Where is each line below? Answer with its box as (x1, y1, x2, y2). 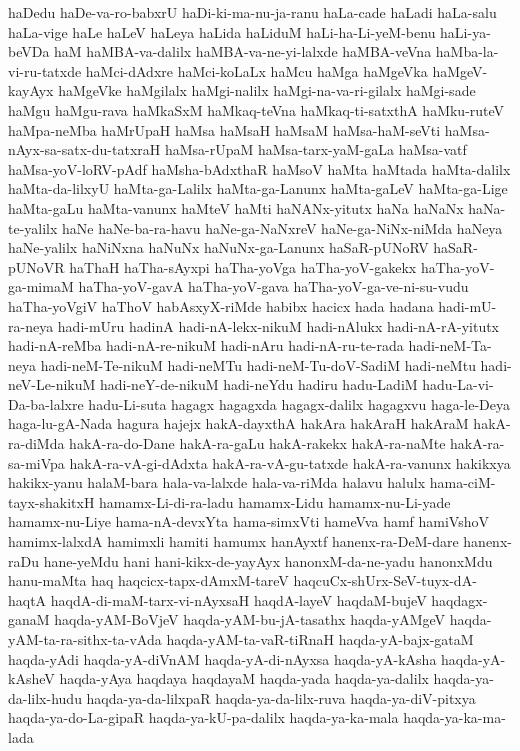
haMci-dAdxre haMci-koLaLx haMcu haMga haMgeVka (85, 60, 428, 81)
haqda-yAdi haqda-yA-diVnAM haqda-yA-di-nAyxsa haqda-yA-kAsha (8, 648, 437, 669)
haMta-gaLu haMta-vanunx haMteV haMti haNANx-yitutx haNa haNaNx (8, 197, 464, 218)
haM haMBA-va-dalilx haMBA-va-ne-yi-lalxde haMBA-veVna (54, 41, 432, 62)
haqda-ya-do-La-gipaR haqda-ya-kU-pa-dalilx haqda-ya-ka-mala (8, 707, 399, 728)
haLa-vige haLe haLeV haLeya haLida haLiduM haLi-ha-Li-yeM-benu (8, 21, 436, 42)
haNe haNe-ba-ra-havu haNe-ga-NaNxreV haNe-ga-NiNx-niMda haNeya (62, 217, 503, 238)
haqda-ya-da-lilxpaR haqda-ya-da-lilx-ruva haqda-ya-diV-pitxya (86, 687, 476, 708)
